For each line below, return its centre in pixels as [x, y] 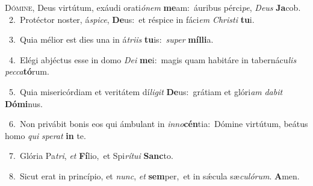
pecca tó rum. [27, 71]
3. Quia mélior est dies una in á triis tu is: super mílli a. [111, 39]
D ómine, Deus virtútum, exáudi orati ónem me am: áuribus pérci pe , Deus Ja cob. [153, 7]
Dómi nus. [24, 103]
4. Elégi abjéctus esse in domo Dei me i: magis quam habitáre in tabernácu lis [153, 59]
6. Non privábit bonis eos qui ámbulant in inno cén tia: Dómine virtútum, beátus [158, 124]
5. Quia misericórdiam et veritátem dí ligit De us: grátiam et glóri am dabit [146, 91]
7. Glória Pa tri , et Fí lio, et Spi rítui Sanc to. [91, 156]
